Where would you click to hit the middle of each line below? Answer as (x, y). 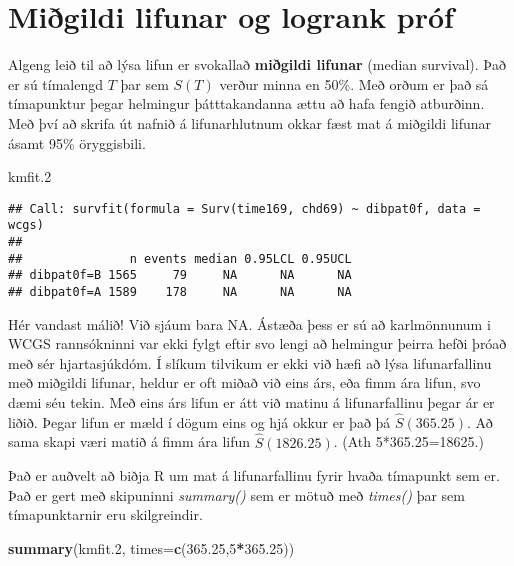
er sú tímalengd (56, 83)
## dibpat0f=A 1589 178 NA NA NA (180, 291)
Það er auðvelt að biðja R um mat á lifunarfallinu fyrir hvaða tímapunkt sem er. (254, 475)
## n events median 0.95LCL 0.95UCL (180, 258)
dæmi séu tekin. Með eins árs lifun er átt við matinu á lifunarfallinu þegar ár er (251, 402)
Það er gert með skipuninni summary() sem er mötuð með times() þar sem (236, 494)
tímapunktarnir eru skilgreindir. (105, 514)
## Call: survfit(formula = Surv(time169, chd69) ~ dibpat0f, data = (244, 208)
